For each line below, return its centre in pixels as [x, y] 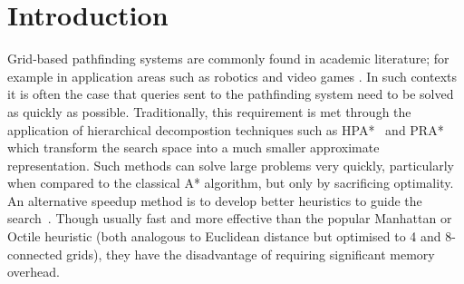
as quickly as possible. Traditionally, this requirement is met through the [209, 111]
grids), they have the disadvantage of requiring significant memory [251, 254]
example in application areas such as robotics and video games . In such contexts [232, 76]
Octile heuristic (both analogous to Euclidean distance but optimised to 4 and [224, 236]
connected [35, 254]
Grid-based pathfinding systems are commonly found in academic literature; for [228, 59]
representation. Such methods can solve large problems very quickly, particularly [231, 165]
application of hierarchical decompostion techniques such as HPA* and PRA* [226, 129]
